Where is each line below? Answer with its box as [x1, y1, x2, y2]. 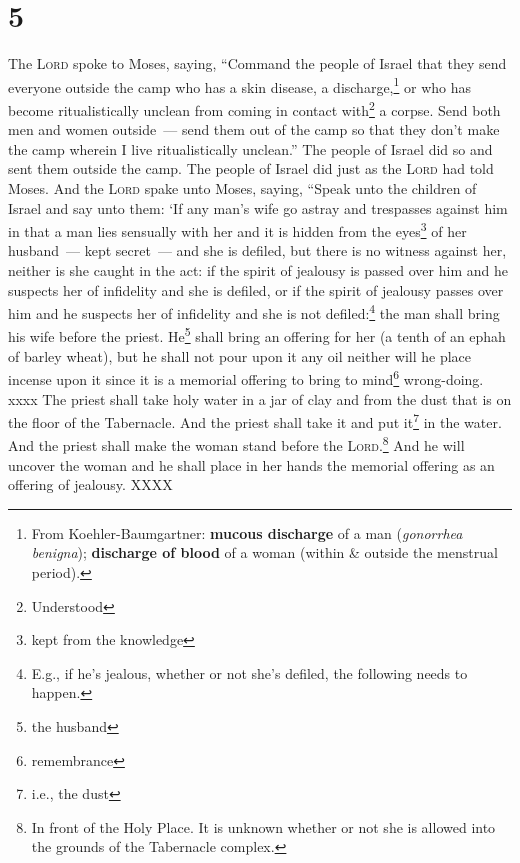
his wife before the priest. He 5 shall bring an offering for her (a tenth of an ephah [8, 323, 506, 347]
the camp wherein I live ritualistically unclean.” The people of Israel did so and [8, 138, 493, 159]
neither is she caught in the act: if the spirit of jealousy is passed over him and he [8, 260, 508, 281]
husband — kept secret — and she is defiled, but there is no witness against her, [8, 240, 507, 261]
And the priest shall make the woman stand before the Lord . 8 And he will [8, 432, 465, 456]
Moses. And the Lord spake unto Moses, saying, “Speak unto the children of [8, 178, 477, 198]
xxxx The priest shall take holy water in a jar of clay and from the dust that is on [8, 388, 512, 409]
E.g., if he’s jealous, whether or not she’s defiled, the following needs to [31, 662, 468, 683]
